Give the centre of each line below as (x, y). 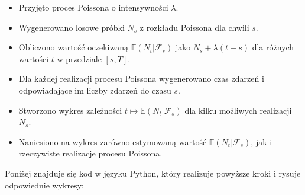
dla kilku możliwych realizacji (238, 110)
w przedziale (79, 58)
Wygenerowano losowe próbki (72, 27)
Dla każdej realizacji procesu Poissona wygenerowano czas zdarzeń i (141, 79)
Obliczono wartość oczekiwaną (74, 47)
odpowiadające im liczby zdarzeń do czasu (95, 90)
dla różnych (273, 47)
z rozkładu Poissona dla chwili (194, 27)
